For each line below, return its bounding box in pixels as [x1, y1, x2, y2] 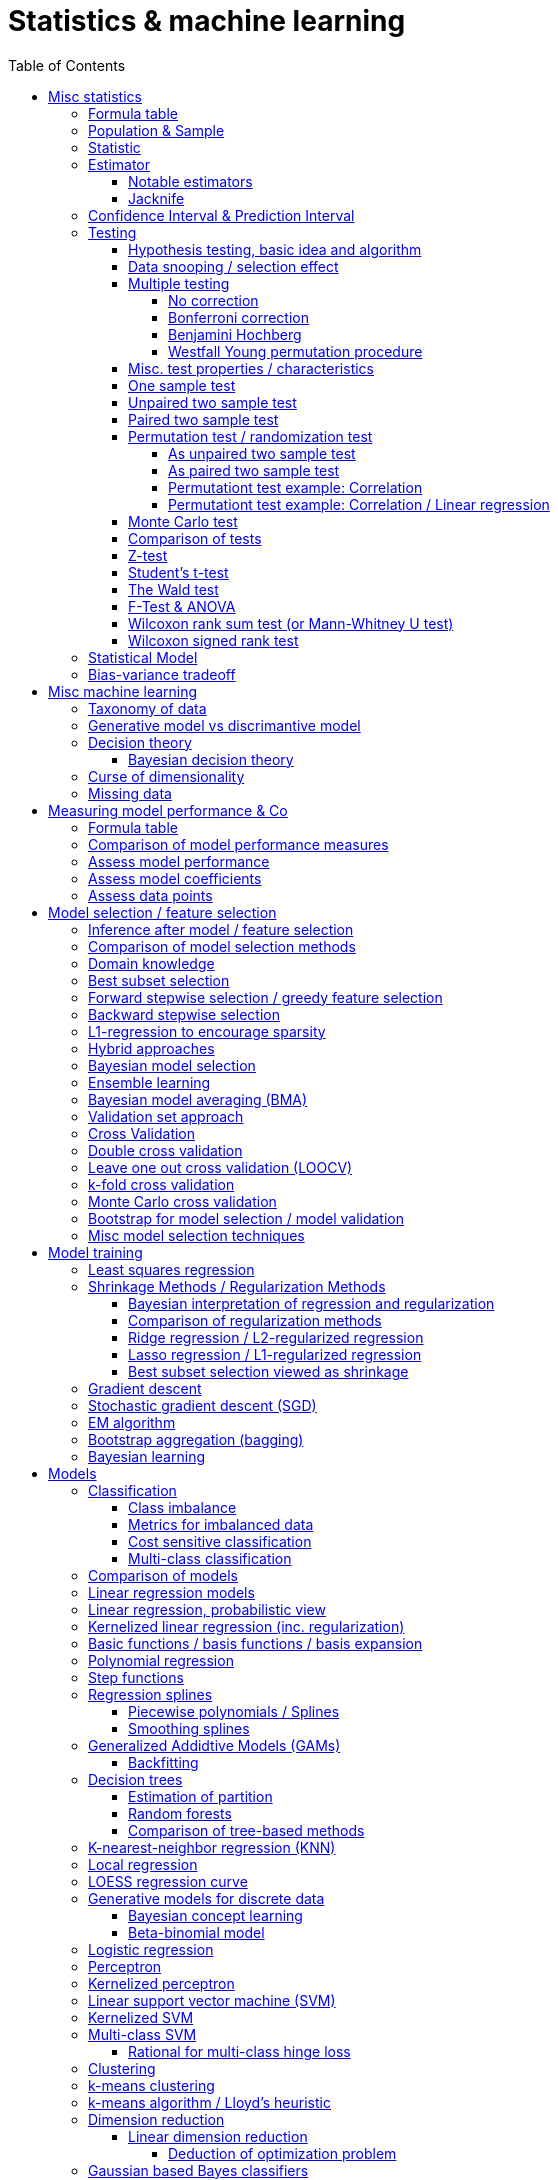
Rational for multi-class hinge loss [128, 2042, 351, 2060]
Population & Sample [88, 121, 225, 139]
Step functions [88, 1668, 184, 1686]
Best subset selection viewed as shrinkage [128, 1362, 409, 1380]
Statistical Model [88, 648, 198, 666]
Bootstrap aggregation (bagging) [88, 1430, 304, 1448]
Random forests [128, 1804, 232, 1822]
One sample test [128, 376, 236, 394]
